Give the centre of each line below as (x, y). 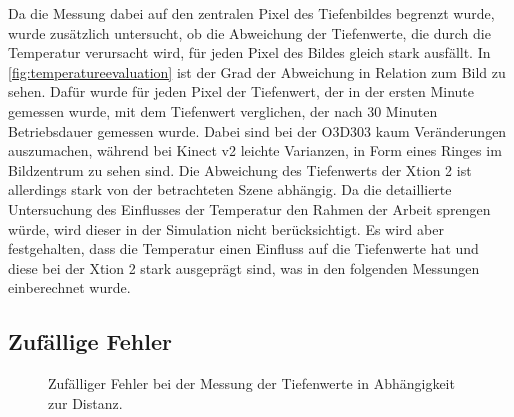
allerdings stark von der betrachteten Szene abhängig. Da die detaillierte (230, 189)
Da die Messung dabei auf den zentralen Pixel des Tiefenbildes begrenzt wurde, (251, 13)
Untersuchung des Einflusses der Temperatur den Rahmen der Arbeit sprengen (249, 208)
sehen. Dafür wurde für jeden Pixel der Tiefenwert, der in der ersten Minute (241, 91)
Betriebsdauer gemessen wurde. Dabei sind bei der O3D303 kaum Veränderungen (257, 130)
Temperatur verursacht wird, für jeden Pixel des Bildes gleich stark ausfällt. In (249, 52)
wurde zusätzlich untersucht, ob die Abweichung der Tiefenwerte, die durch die (249, 32)
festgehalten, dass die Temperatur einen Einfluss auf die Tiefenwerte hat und (243, 248)
